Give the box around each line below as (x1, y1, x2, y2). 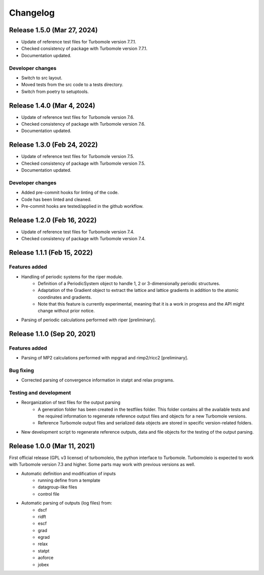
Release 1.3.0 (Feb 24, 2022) (9, 141, 98, 149)
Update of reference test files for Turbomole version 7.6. (21, 114, 134, 120)
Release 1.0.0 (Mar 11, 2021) (9, 442, 95, 450)
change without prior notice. (38, 308, 95, 314)
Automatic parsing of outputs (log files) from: (21, 500, 112, 506)
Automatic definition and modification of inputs (21, 470, 116, 476)
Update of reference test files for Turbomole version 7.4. (21, 229, 134, 235)
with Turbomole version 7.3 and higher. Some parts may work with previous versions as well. (9, 462, 196, 467)
